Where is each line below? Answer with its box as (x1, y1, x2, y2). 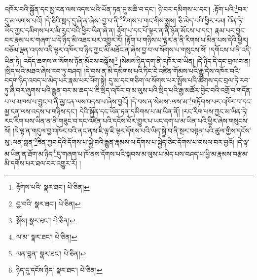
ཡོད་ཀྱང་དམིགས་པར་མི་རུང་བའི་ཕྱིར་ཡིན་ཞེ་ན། (4, 25, 115, 35)
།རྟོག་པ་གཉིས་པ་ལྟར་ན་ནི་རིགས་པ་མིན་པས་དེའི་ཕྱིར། (125, 35, 248, 45)
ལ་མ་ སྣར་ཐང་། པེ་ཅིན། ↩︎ (16, 232, 77, 242)
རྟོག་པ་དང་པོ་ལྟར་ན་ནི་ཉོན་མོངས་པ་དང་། (117, 25, 213, 35)
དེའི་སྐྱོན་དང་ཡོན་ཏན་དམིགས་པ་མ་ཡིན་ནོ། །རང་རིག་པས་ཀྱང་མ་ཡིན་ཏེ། (79, 106, 248, 116)
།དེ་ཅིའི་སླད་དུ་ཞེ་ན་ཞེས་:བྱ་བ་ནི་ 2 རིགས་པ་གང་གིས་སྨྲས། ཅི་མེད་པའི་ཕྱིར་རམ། (44, 14, 226, 25)
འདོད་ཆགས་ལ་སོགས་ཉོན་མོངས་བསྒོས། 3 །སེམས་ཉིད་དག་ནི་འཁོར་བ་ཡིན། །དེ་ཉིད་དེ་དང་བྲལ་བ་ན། (23, 54, 251, 66)
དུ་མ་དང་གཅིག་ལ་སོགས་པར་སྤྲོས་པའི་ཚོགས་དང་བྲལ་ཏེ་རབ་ (109, 75, 250, 85)
